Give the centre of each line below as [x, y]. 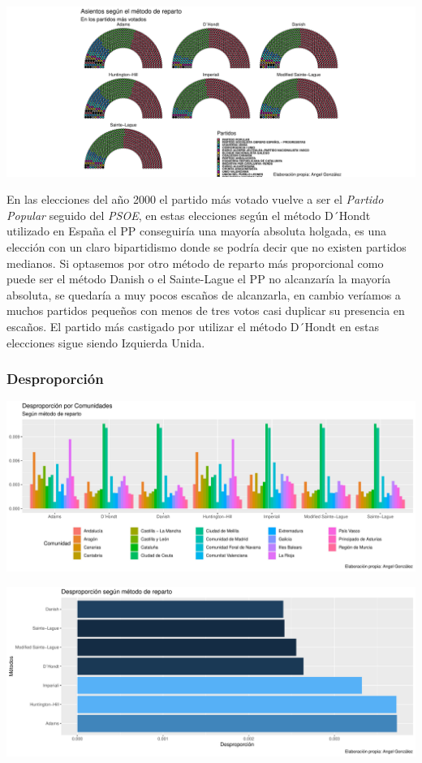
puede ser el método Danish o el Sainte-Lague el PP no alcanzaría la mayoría [199, 279]
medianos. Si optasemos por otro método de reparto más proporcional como [195, 263]
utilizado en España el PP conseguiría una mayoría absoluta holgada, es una [197, 231]
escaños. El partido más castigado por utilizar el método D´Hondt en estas [193, 327]
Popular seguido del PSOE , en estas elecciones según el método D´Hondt [189, 215]
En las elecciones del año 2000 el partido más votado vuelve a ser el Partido [195, 199]
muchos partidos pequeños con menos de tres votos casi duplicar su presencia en [206, 310]
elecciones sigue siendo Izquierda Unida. [106, 342]
